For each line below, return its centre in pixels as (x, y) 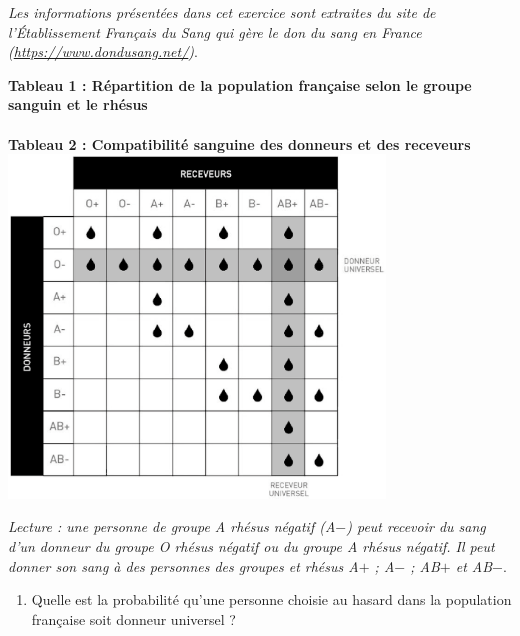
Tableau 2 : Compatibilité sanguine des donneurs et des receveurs (239, 143)
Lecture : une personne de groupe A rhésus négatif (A (172, 526)
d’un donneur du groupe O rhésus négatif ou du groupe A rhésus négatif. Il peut (251, 546)
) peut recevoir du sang (416, 526)
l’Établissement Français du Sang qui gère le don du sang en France (215, 31)
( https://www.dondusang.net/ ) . (103, 51)
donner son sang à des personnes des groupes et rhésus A (183, 565)
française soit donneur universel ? (133, 618)
